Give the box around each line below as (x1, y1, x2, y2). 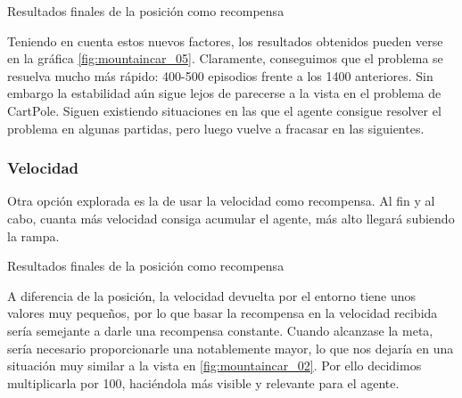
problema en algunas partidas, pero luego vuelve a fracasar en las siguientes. (7, 118, 425, 137)
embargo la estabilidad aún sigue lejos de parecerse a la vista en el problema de (7, 84, 441, 102)
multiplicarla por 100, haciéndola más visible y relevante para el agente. (7, 373, 400, 392)
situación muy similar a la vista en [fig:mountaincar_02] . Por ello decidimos (7, 356, 422, 375)
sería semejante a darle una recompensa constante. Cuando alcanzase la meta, (7, 321, 433, 339)
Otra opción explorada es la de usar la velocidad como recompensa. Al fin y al (7, 191, 435, 210)
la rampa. (7, 226, 60, 245)
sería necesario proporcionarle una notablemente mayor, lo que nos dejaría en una (7, 338, 454, 357)
